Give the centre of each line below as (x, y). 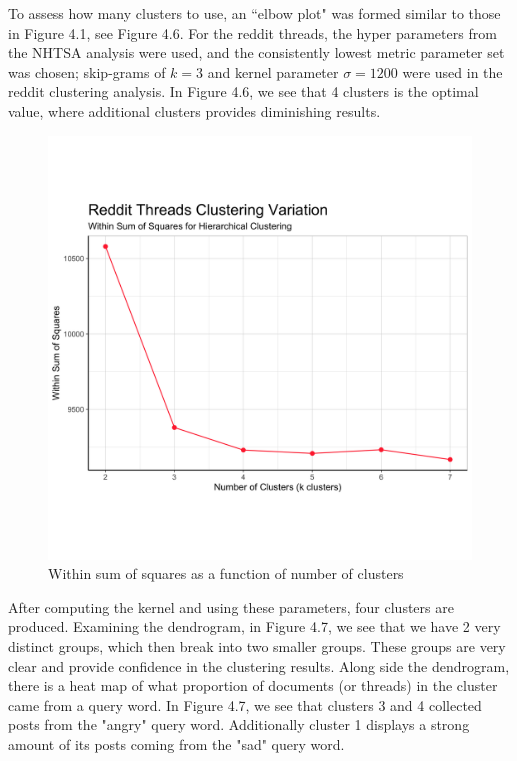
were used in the (452, 71)
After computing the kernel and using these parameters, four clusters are (231, 606)
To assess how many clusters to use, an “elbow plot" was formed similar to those (254, 13)
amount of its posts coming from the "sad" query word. (176, 743)
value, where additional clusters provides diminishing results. (194, 110)
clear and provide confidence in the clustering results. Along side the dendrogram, (259, 665)
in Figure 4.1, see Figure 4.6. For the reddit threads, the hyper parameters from (252, 32)
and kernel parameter (273, 71)
